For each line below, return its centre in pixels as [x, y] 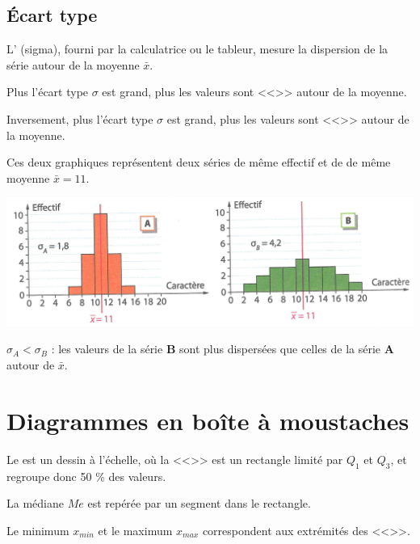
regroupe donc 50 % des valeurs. [86, 476]
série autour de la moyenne [73, 64]
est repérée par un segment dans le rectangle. [199, 503]
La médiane [35, 503]
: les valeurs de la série [107, 349]
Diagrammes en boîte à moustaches [208, 420]
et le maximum [135, 530]
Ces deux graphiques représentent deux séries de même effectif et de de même [199, 162]
